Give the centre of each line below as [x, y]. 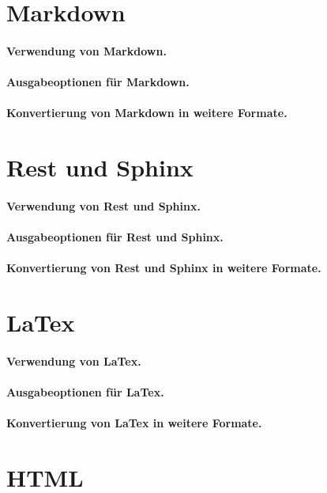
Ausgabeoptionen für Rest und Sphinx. [115, 237]
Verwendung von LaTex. [74, 360]
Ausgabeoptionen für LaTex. [85, 392]
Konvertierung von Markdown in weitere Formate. [147, 113]
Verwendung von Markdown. [86, 50]
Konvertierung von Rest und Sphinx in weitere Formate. [164, 268]
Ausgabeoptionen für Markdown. [98, 82]
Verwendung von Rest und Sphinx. [103, 205]
